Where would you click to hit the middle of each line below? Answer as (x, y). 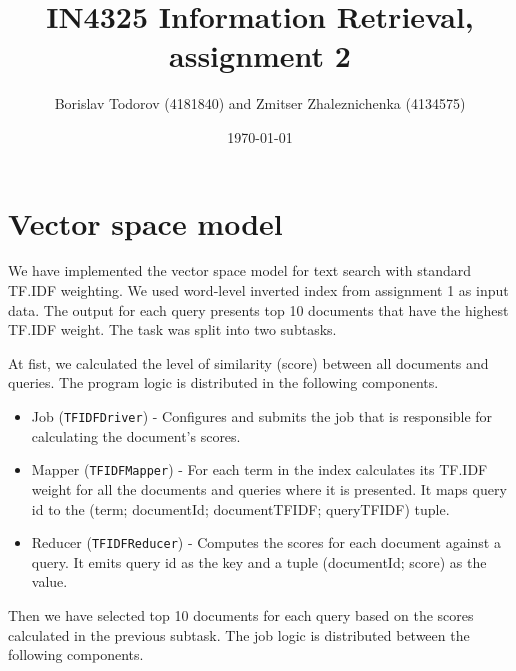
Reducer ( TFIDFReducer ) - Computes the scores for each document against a (266, 542)
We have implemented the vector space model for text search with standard (240, 270)
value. (49, 581)
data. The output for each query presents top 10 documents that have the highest (258, 309)
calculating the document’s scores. (136, 435)
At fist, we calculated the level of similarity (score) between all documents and (248, 362)
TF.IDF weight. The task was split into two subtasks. (172, 329)
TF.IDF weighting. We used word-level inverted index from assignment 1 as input (258, 290)
